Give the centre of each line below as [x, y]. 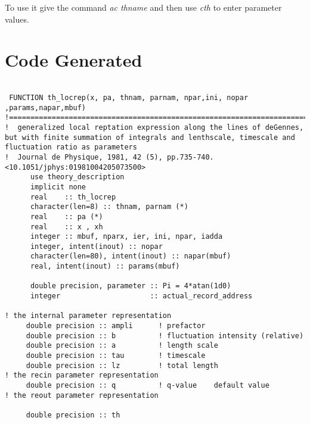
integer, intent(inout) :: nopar [96, 246]
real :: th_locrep [73, 197]
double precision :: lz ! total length [122, 365]
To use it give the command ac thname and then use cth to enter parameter [143, 7]
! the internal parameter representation [88, 316]
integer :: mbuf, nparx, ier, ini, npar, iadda [126, 237]
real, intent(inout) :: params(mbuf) [105, 266]
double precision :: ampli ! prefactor [116, 326]
